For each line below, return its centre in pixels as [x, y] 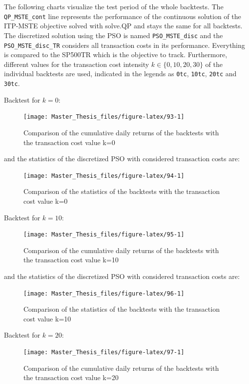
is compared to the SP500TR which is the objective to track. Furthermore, [116, 54]
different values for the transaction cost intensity [77, 64]
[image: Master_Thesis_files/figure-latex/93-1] [104, 117]
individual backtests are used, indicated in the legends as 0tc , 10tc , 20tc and [120, 74]
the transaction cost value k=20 [71, 377]
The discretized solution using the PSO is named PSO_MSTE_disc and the [114, 35]
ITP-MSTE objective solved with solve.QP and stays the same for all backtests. [123, 26]
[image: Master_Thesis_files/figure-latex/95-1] [104, 235]
